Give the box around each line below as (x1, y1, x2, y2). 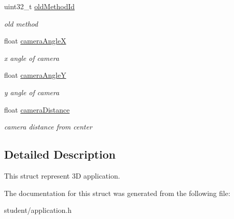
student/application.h (4, 205, 72, 215)
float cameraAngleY (4, 70, 66, 80)
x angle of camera (4, 52, 59, 63)
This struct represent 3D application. (4, 170, 120, 181)
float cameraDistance (4, 104, 70, 115)
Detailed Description (4, 146, 116, 162)
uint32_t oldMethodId (4, 1, 75, 11)
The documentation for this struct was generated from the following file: (4, 187, 230, 198)
